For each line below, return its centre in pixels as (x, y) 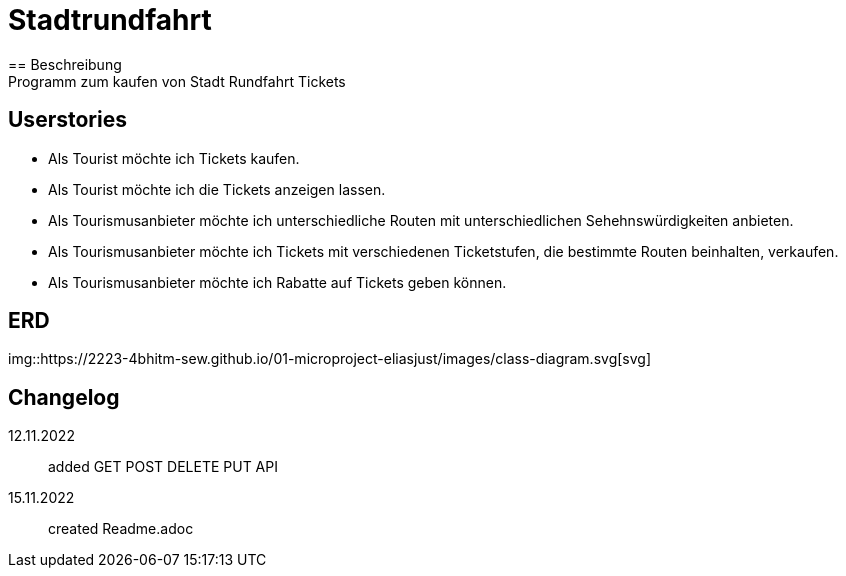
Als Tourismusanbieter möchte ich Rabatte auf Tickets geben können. (277, 282)
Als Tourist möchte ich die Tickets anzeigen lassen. (217, 189)
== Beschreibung (65, 64)
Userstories (67, 120)
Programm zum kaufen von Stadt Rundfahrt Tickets (177, 81)
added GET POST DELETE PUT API (163, 467)
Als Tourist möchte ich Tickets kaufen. (174, 158)
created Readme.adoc (121, 529)
